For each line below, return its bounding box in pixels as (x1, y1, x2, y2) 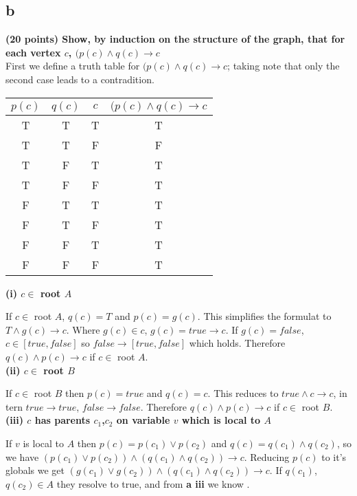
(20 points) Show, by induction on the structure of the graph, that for (5, 32, 345, 46)
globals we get (5, 463, 65, 477)
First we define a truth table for (5, 58, 140, 73)
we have (5, 449, 39, 464)
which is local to (181, 413, 261, 427)
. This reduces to (207, 386, 279, 400)
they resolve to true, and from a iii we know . (56, 476, 250, 490)
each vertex (5, 45, 61, 59)
